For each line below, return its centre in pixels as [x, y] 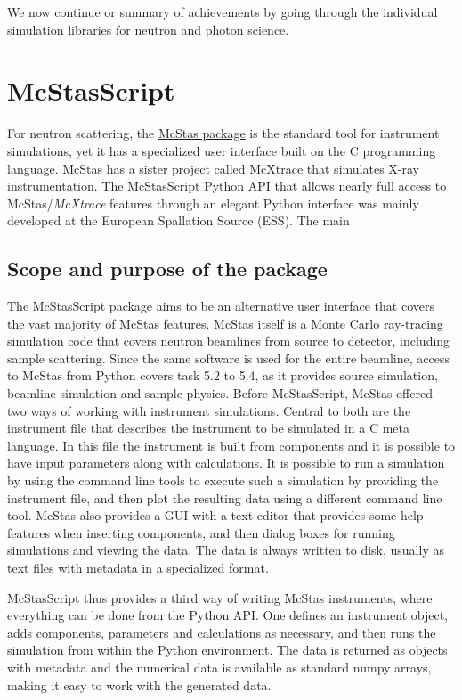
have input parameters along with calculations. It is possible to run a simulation [226, 463]
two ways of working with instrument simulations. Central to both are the [209, 410]
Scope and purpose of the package [167, 269]
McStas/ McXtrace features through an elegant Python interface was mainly [213, 203]
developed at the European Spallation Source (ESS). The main [178, 220]
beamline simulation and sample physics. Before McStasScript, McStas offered [220, 393]
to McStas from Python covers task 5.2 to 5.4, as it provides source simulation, [223, 375]
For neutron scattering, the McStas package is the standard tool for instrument [223, 133]
